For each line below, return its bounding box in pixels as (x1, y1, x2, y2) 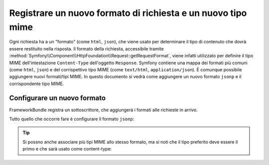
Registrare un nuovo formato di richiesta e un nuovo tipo (9, 7, 247, 18)
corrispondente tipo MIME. (9, 80, 64, 87)
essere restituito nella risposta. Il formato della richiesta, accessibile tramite (9, 45, 164, 52)
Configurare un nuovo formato (9, 94, 106, 102)
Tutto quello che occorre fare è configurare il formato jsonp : (9, 116, 134, 122)
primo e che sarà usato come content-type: (22, 146, 112, 152)
